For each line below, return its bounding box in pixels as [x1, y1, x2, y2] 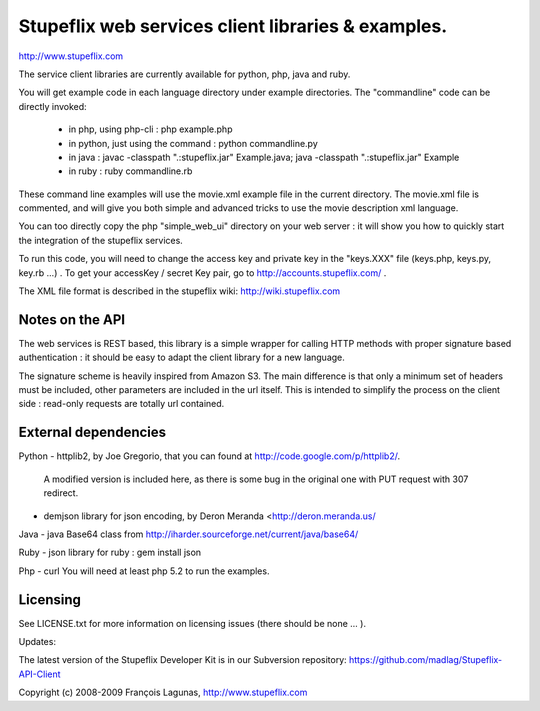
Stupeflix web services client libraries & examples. [18, 15, 448, 37]
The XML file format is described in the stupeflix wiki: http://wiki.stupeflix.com [18, 285, 341, 297]
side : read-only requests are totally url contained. [18, 398, 225, 410]
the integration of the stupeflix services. [18, 234, 184, 246]
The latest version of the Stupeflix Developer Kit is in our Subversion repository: [18, 654, 347, 666]
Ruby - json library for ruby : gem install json [18, 546, 202, 559]
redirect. [43, 487, 79, 499]
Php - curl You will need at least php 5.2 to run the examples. [18, 565, 270, 577]
